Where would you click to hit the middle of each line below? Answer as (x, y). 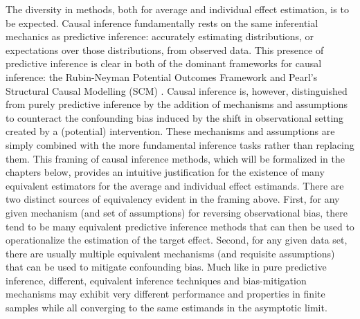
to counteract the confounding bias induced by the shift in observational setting (175, 117)
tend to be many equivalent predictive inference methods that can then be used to (180, 226)
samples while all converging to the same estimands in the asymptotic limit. (166, 308)
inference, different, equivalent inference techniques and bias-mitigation (156, 280)
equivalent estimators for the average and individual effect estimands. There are (175, 185)
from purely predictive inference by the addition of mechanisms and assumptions (177, 104)
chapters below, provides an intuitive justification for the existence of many (165, 172)
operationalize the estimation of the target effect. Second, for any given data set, (177, 240)
